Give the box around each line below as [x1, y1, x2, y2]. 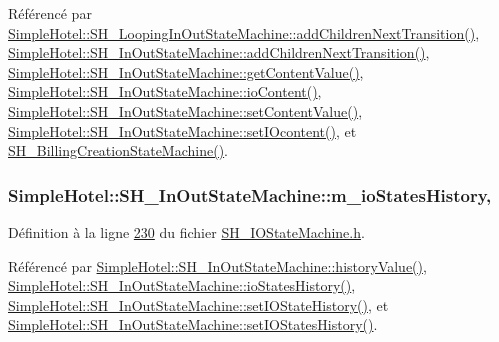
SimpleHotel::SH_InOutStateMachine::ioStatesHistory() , [8, 275, 356, 296]
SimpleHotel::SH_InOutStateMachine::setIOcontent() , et [8, 120, 357, 141]
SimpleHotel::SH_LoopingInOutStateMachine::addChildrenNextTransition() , [8, 22, 480, 43]
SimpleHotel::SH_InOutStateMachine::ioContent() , [8, 81, 322, 102]
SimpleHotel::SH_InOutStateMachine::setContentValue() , [8, 100, 363, 121]
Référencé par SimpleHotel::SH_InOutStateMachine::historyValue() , [8, 255, 427, 276]
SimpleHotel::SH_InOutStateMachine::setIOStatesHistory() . [8, 314, 378, 335]
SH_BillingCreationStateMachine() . [8, 140, 229, 161]
